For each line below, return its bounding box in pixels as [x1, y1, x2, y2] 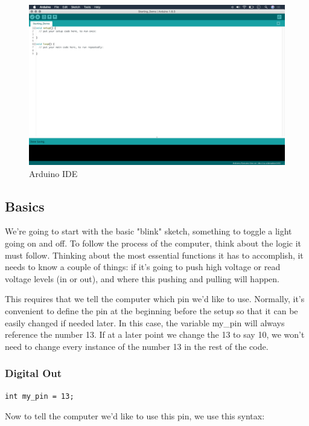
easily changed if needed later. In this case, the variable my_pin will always [5, 316, 285, 329]
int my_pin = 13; [5, 392, 74, 401]
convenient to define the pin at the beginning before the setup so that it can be [5, 304, 298, 317]
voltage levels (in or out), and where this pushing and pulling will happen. [5, 272, 279, 285]
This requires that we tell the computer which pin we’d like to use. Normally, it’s [5, 292, 305, 305]
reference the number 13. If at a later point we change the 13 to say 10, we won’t [5, 328, 305, 341]
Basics [5, 196, 45, 215]
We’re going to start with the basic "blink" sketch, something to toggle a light [5, 225, 292, 237]
